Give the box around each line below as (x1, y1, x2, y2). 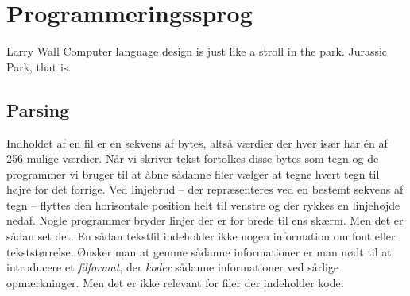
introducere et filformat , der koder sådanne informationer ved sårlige (6, 259, 339, 275)
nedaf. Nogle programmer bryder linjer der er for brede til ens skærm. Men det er (6, 212, 404, 229)
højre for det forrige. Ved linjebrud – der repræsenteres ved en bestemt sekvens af (6, 181, 404, 198)
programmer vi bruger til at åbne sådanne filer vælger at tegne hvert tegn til (6, 165, 380, 182)
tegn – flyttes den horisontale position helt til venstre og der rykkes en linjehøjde (6, 196, 400, 213)
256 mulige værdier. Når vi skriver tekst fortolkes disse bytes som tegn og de (6, 150, 379, 167)
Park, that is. (6, 58, 72, 75)
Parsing (6, 97, 70, 121)
